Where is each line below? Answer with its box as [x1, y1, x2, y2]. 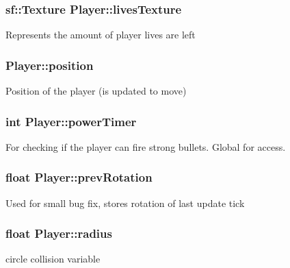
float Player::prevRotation [5, 169, 153, 186]
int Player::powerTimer [5, 112, 137, 130]
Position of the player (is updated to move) [5, 84, 187, 98]
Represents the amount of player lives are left [5, 27, 196, 42]
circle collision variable [5, 252, 101, 266]
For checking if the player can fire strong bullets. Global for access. [5, 139, 286, 154]
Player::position [5, 56, 94, 73]
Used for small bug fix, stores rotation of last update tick [5, 195, 245, 210]
